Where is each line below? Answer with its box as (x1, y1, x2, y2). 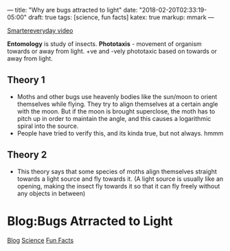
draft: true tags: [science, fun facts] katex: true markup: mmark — (28, 13, 215, 21)
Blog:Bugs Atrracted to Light (7, 213, 173, 229)
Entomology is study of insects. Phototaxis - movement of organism (7, 40, 203, 47)
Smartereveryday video (7, 27, 73, 34)
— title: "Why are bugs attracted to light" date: (7, 6, 138, 14)
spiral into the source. (16, 122, 79, 130)
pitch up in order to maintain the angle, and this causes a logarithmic (16, 114, 211, 122)
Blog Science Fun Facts (7, 236, 74, 244)
